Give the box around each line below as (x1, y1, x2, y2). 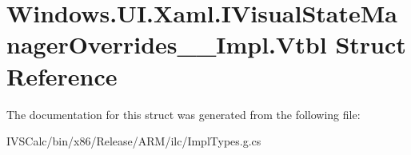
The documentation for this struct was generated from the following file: (6, 105, 361, 122)
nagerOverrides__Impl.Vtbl (6, 28, 327, 61)
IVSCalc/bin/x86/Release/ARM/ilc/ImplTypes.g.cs (6, 133, 261, 149)
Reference (6, 59, 118, 92)
